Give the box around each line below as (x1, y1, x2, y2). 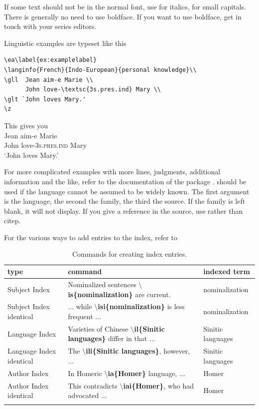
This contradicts (68, 380, 118, 391)
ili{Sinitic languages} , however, (86, 346, 190, 356)
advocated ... (68, 390, 107, 401)
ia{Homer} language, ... (108, 368, 185, 378)
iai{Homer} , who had (123, 380, 194, 391)
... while (68, 301, 92, 312)
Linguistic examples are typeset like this (4, 37, 127, 48)
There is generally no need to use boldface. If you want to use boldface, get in (4, 11, 242, 21)
